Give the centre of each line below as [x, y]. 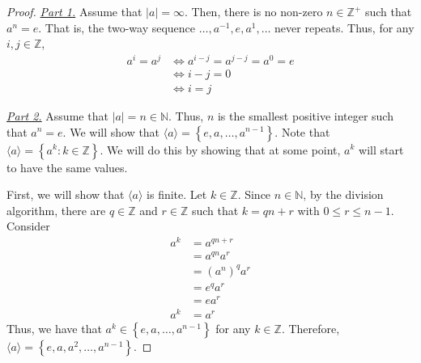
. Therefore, [310, 328]
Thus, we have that [54, 328]
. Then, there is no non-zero [253, 11]
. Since [254, 194]
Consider [28, 226]
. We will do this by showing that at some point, [220, 149]
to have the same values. [67, 167]
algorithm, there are [56, 210]
